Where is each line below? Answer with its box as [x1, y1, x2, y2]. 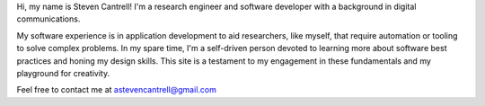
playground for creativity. [16, 67, 110, 78]
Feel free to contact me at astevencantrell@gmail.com [16, 84, 217, 95]
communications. [16, 13, 81, 24]
